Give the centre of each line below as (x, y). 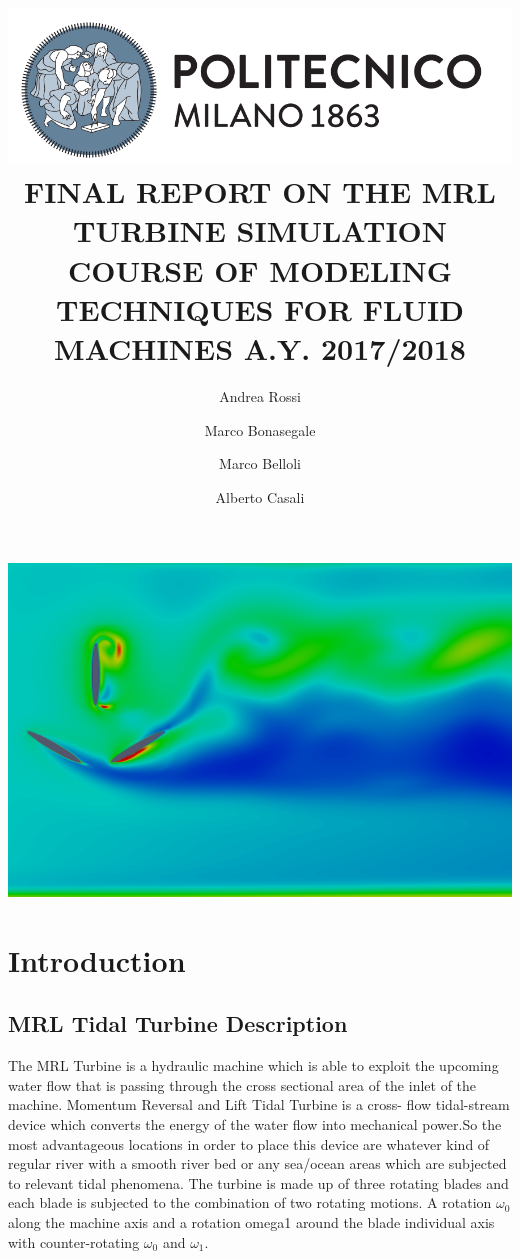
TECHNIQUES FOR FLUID (260, 308)
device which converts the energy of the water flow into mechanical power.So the (255, 1123)
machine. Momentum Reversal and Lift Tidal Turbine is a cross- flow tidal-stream (259, 1104)
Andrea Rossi (260, 395)
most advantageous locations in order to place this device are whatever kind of (249, 1143)
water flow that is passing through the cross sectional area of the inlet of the (242, 1084)
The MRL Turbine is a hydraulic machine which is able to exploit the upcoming (253, 1065)
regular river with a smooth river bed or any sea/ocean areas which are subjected (257, 1163)
